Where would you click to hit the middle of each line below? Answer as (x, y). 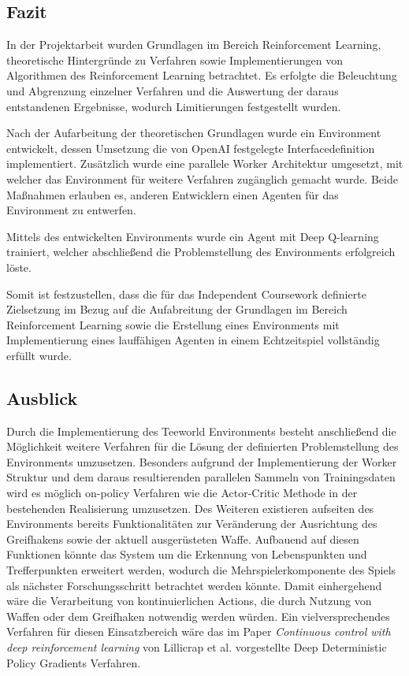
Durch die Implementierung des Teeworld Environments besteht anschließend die (201, 431)
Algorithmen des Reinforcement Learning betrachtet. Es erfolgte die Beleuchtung (202, 75)
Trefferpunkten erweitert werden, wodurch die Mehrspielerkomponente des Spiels (201, 570)
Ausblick (42, 397)
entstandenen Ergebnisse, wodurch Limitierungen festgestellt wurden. (174, 106)
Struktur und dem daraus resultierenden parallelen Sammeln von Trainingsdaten (201, 477)
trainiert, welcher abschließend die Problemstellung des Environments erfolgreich (201, 252)
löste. (19, 267)
